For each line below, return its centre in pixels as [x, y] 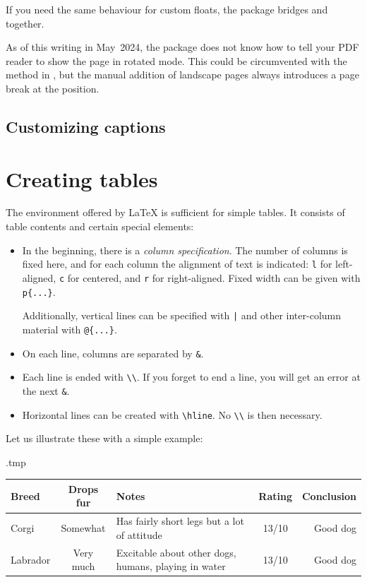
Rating [275, 495]
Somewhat [83, 528]
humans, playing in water [171, 566]
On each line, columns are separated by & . [113, 353]
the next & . [46, 390]
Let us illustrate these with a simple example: [104, 438]
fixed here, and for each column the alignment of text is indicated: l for [177, 264]
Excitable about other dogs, [176, 552]
